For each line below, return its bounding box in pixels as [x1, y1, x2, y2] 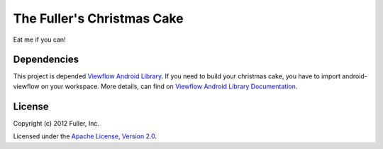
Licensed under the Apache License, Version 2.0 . [13, 132, 157, 141]
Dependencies [13, 54, 79, 66]
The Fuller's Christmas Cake [13, 11, 184, 26]
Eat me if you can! [13, 35, 67, 44]
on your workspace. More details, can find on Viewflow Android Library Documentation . [40, 82, 298, 90]
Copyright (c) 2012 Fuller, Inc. [13, 119, 99, 127]
